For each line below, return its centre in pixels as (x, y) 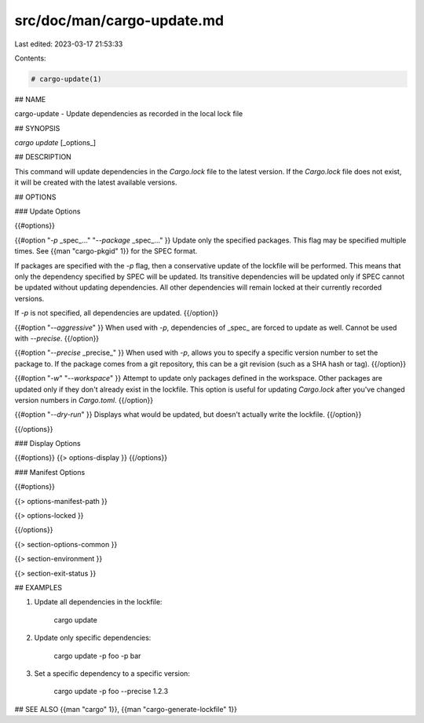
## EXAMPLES (38, 587)
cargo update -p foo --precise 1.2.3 (111, 692)
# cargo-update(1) (66, 79)
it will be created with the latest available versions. (96, 183)
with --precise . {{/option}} (57, 338)
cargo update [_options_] (55, 143)
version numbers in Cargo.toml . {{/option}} (84, 400)
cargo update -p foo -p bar (97, 655)
